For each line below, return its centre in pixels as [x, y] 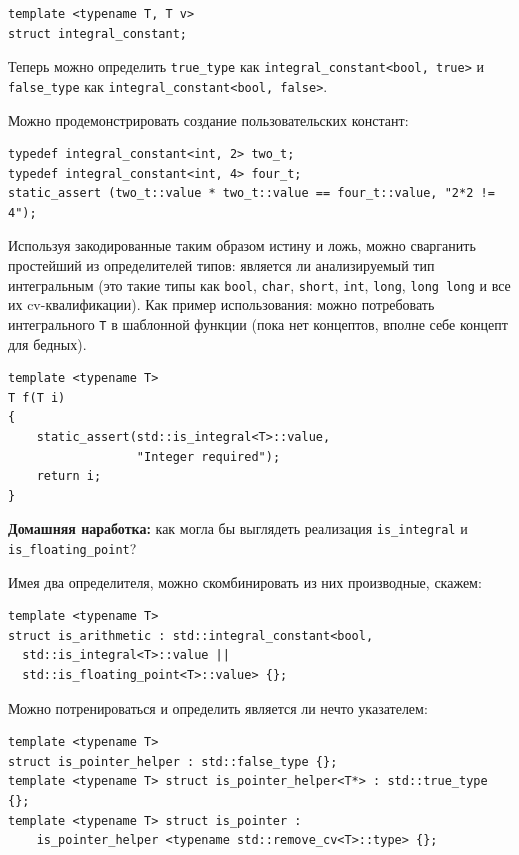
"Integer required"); [208, 456]
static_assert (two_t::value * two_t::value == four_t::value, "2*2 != [251, 193]
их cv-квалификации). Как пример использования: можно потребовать [221, 304]
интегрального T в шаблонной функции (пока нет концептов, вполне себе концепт [258, 323]
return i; [69, 476]
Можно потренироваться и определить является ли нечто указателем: [218, 707]
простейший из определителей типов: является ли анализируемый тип [221, 265]
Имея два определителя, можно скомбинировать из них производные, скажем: [245, 581]
